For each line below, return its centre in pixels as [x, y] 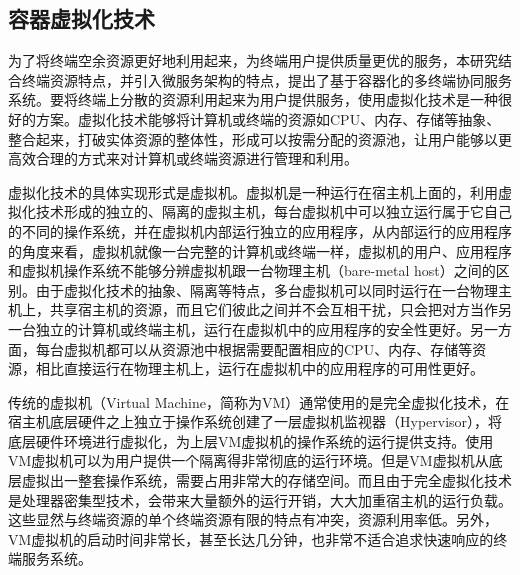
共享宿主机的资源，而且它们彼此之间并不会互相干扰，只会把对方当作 [273, 309]
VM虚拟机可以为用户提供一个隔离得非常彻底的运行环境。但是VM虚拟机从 [248, 460]
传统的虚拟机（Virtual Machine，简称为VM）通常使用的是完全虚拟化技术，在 [259, 401]
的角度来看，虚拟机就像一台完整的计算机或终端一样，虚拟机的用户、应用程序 [260, 250]
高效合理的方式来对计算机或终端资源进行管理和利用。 [183, 158]
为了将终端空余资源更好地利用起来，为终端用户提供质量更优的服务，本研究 [253, 60]
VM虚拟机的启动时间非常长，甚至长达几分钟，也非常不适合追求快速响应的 [251, 538]
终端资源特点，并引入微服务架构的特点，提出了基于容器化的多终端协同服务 [266, 79]
